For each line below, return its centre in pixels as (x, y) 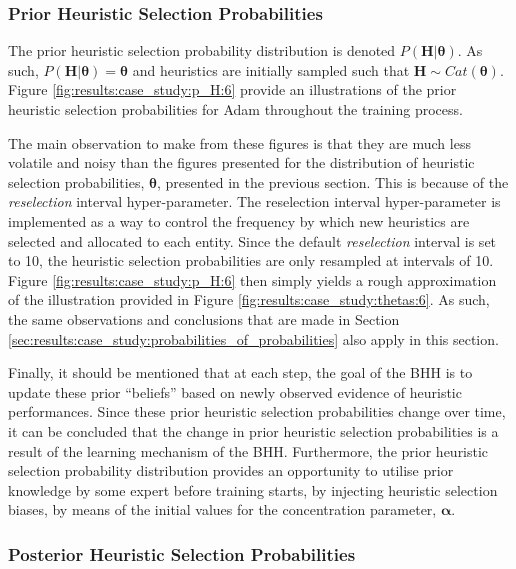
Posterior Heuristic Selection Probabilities (182, 553)
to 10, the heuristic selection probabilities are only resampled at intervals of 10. (251, 260)
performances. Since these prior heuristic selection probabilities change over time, (257, 411)
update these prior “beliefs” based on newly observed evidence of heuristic (235, 391)
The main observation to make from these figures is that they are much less (239, 142)
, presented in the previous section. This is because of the (332, 181)
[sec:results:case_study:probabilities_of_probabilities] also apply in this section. (253, 338)
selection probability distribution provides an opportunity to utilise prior (231, 470)
